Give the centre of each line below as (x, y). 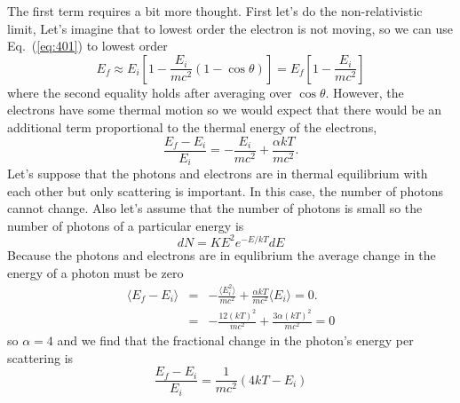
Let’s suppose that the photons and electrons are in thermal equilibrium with (218, 174)
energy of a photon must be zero (95, 272)
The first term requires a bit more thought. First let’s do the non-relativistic (215, 11)
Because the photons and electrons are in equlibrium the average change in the (222, 254)
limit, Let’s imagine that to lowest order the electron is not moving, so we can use (230, 28)
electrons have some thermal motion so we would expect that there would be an (225, 110)
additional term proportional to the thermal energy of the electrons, (192, 126)
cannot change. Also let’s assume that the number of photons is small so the (215, 208)
